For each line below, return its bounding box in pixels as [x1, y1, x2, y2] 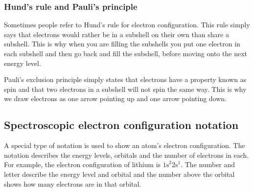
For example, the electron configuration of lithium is [4, 159, 161, 170]
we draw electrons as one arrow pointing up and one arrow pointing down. [4, 93, 227, 104]
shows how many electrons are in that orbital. [4, 178, 141, 189]
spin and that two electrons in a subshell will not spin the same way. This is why [4, 84, 247, 94]
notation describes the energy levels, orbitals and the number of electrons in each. [4, 149, 249, 160]
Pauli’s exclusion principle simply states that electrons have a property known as [4, 74, 247, 85]
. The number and [181, 159, 235, 170]
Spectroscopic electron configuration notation [4, 117, 239, 132]
